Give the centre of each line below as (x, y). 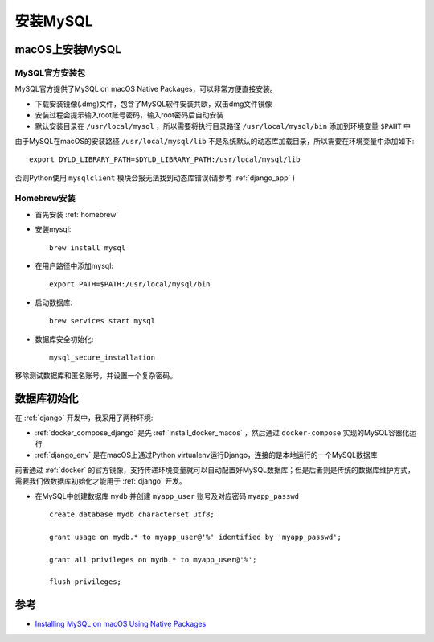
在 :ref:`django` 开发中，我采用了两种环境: (84, 418)
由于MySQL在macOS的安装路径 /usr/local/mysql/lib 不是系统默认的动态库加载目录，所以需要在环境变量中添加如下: (215, 141)
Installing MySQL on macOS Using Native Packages (121, 624)
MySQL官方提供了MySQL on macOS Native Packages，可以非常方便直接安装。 (146, 89)
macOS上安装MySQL (68, 49)
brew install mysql (88, 248)
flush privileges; (86, 582)
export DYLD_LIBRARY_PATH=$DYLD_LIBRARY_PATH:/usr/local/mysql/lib (165, 160)
